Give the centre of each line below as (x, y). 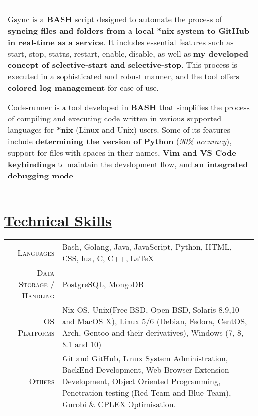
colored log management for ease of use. (84, 88)
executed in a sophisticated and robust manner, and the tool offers (124, 76)
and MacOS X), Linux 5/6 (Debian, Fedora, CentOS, (155, 321)
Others (42, 381)
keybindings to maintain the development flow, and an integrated (128, 164)
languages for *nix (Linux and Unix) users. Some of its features (119, 130)
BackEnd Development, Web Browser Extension (146, 370)
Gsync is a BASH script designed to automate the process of (115, 19)
